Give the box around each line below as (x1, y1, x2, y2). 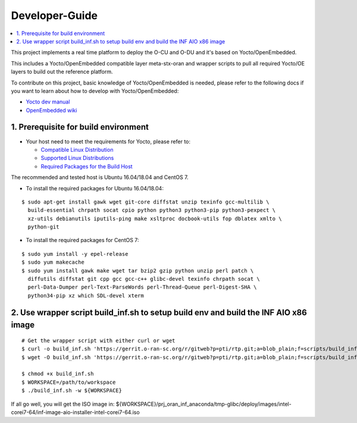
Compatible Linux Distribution (40, 146, 114, 153)
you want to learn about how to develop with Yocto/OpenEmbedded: (11, 87, 179, 95)
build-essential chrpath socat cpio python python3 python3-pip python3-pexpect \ (27, 207, 276, 214)
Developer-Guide (11, 9, 98, 22)
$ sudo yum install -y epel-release (21, 250, 129, 257)
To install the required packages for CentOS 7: (26, 237, 139, 244)
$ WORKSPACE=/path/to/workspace (21, 378, 116, 386)
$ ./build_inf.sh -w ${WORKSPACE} (21, 387, 122, 394)
